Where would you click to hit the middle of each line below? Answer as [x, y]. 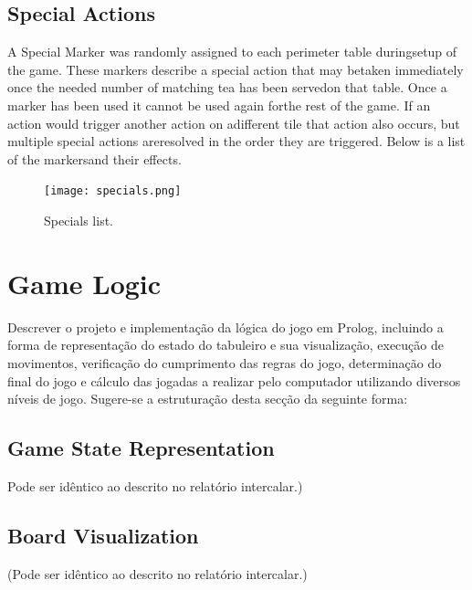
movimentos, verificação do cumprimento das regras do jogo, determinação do [225, 362]
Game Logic [84, 283]
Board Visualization [103, 535]
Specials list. [79, 221]
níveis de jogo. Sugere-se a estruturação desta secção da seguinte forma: [208, 399]
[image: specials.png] [113, 191]
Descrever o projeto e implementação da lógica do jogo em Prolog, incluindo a [226, 327]
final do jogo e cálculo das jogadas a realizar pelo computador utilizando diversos [234, 380]
